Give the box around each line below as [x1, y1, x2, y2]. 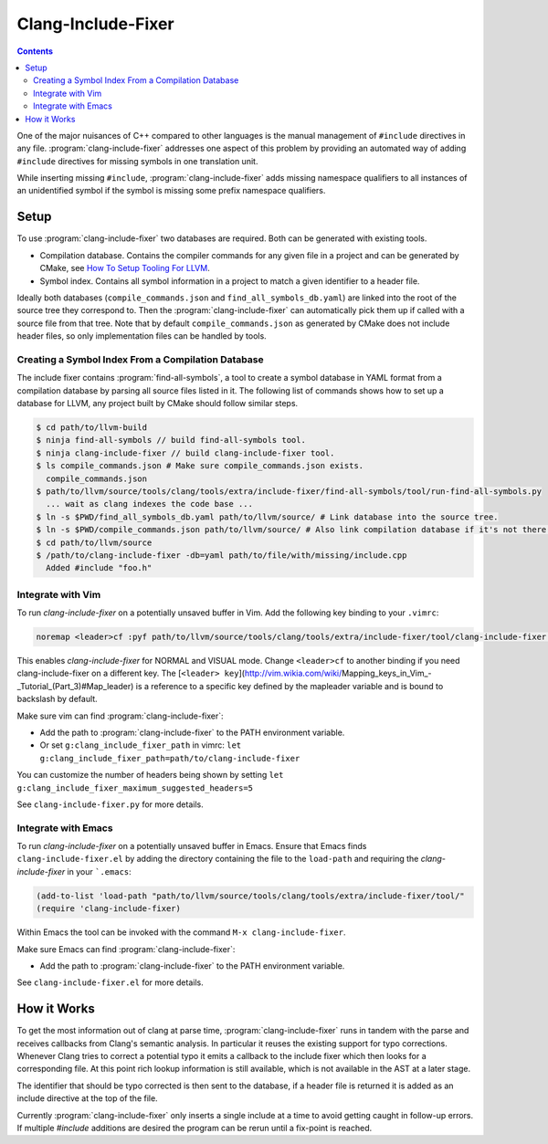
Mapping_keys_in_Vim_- [341, 667, 433, 679]
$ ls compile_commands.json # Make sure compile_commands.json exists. [36, 461, 364, 471]
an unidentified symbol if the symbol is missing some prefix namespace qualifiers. [16, 185, 326, 196]
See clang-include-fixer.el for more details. [16, 977, 205, 988]
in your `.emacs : [67, 866, 132, 876]
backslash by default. [16, 694, 98, 705]
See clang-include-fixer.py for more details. [16, 799, 205, 810]
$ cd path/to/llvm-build [36, 423, 148, 433]
